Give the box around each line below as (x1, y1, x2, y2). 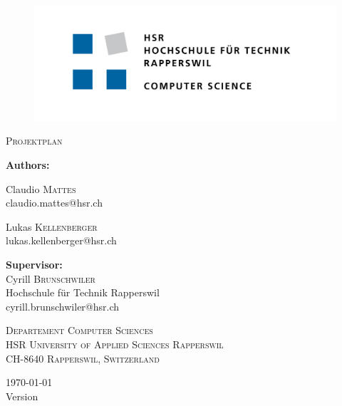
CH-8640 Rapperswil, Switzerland (6, 350, 160, 365)
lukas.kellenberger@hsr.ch (6, 233, 117, 248)
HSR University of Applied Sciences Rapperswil (6, 337, 224, 352)
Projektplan (6, 133, 63, 148)
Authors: (6, 157, 50, 172)
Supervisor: (6, 257, 63, 272)
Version (6, 388, 38, 403)
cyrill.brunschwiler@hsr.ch (6, 298, 120, 313)
